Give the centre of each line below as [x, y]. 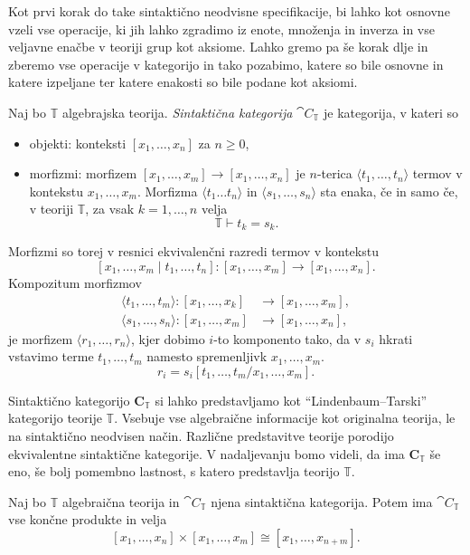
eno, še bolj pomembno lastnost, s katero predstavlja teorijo [174, 471]
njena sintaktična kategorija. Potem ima [322, 501]
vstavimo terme [51, 356]
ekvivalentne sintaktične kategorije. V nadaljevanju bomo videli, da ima [207, 453]
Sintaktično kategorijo [69, 400]
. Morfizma [167, 191]
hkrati [396, 338]
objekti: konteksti [78, 143]
